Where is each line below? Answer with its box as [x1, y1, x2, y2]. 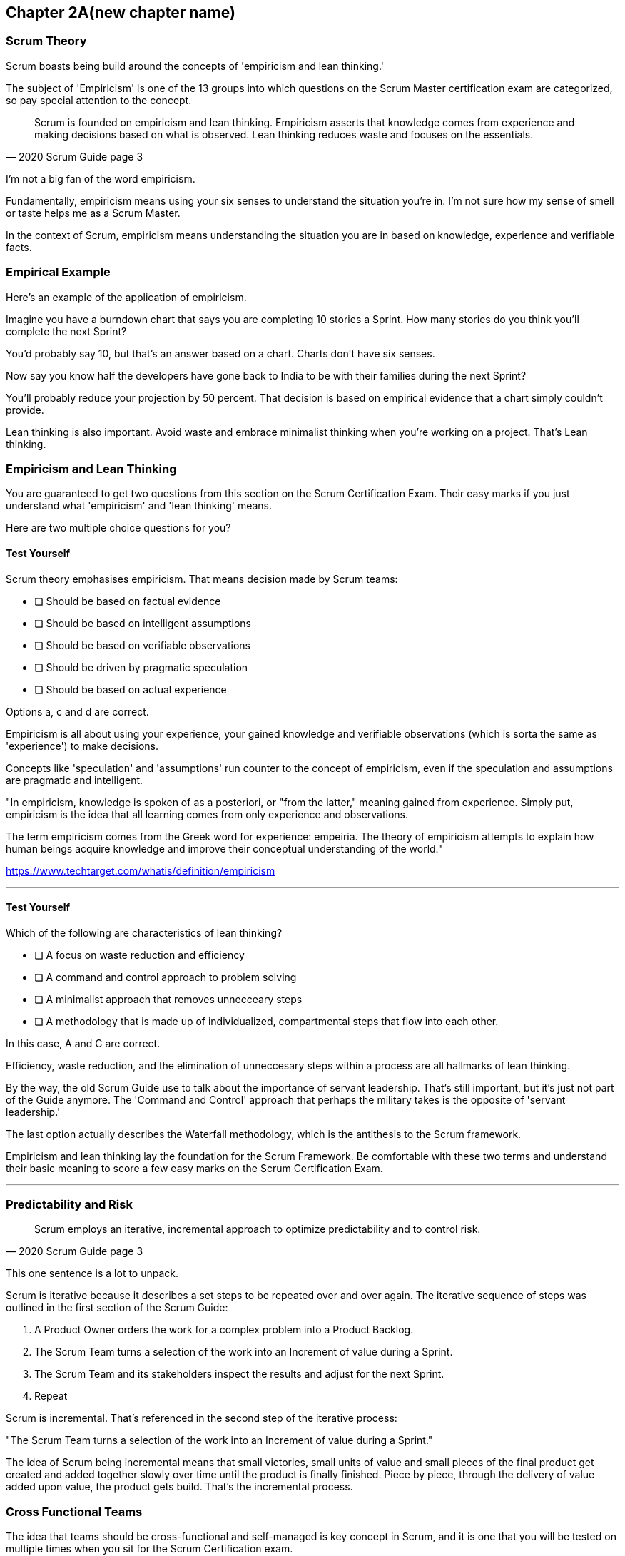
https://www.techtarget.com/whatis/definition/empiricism [6, 864, 275, 877]
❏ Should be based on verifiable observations [34, 639, 250, 651]
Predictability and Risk [6, 1197, 133, 1212]
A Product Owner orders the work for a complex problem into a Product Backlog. [34, 1323, 414, 1336]
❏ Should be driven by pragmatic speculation [34, 661, 248, 673]
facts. [6, 240, 32, 253]
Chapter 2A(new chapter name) [6, 4, 235, 21]
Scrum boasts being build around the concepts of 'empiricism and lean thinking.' [6, 59, 385, 72]
